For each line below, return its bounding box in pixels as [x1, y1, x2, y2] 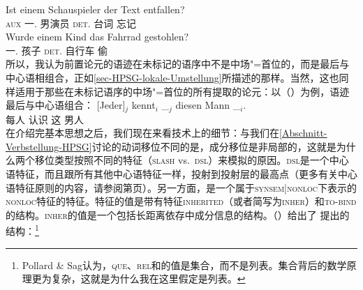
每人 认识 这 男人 [6, 112, 84, 126]
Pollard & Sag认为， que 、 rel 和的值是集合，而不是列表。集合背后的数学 [22, 257, 347, 272]
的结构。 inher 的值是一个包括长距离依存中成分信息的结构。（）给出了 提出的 [6, 207, 350, 222]
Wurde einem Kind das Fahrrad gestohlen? [6, 29, 189, 44]
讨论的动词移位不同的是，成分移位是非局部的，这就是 [91, 139, 336, 153]
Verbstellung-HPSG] [6, 139, 92, 153]
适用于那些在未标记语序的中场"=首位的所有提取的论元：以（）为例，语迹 [15, 84, 350, 98]
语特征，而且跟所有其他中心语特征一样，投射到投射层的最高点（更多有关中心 [6, 166, 357, 181]
